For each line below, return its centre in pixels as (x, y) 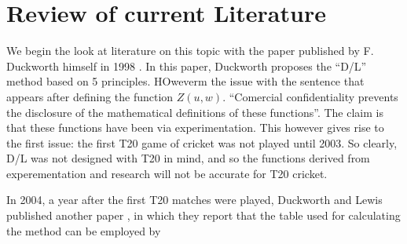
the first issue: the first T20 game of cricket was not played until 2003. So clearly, (202, 142)
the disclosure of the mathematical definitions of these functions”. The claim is (195, 112)
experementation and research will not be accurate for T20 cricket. (167, 173)
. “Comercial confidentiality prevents (310, 96)
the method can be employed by (84, 230)
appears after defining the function (90, 96)
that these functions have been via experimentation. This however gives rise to (195, 127)
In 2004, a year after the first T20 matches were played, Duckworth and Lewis (194, 200)
